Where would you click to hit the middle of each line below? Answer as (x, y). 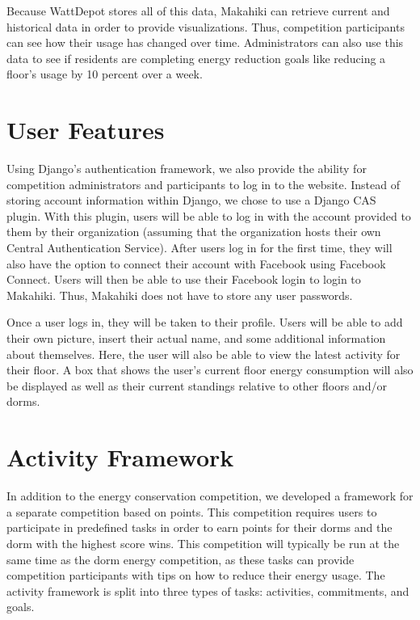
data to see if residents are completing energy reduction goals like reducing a (196, 58)
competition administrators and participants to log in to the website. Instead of (204, 184)
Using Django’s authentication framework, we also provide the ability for (187, 169)
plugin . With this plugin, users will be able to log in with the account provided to (209, 215)
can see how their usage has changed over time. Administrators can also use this (205, 42)
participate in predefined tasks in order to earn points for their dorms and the (199, 527)
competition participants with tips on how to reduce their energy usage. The (196, 575)
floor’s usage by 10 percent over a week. (105, 74)
